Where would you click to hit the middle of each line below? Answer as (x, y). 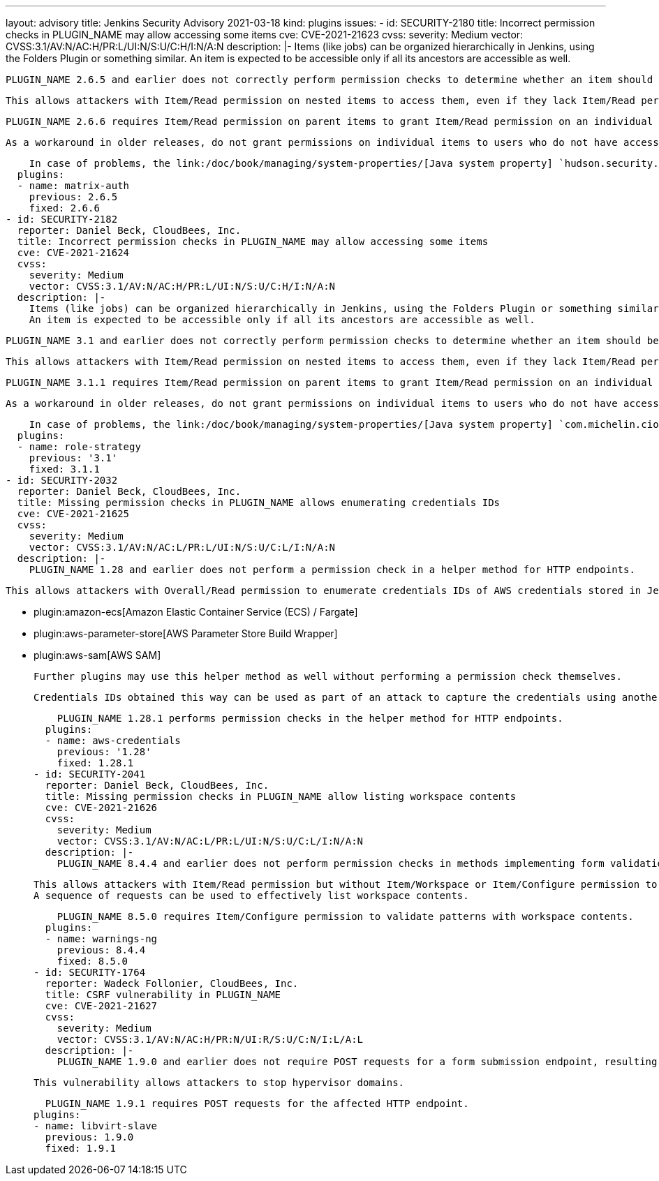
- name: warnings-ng (101, 939)
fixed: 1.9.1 (81, 1148)
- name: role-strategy (79, 447)
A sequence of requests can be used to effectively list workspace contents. (251, 896)
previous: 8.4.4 (101, 950)
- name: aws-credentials (113, 741)
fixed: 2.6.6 (64, 208)
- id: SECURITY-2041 (90, 774)
